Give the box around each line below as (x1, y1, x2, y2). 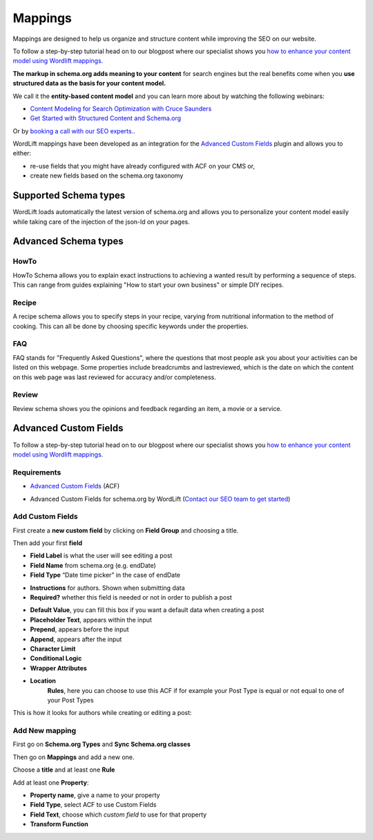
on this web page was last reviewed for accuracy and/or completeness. (12, 373, 217, 381)
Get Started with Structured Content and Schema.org (30, 114, 182, 122)
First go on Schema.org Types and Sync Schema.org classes (12, 740, 191, 749)
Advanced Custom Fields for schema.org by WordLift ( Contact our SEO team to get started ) (30, 495, 291, 503)
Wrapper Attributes (30, 664, 88, 672)
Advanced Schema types (12, 236, 124, 247)
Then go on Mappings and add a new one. (12, 753, 135, 761)
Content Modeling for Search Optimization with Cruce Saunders (30, 104, 212, 113)
